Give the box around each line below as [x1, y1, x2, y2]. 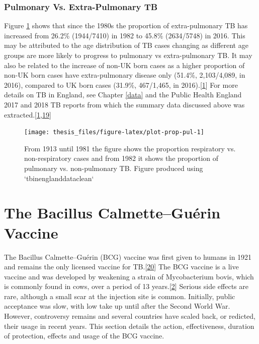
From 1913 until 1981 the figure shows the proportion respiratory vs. [24, 143, 236, 153]
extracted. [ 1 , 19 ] [4, 109, 51, 120]
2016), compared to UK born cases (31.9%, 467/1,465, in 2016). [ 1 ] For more [4, 79, 238, 90]
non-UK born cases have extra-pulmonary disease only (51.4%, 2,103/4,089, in [4, 70, 245, 80]
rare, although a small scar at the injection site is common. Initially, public [4, 291, 235, 301]
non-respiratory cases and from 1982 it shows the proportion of [24, 153, 219, 163]
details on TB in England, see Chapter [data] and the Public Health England [4, 89, 242, 100]
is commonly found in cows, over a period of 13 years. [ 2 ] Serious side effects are [4, 281, 248, 292]
